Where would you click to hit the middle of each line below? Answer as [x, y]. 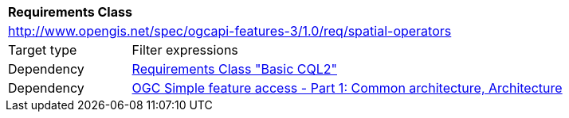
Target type [43, 50]
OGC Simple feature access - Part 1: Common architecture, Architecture [347, 88]
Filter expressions [185, 50]
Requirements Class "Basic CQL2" [235, 69]
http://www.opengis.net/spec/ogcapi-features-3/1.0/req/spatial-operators [230, 31]
